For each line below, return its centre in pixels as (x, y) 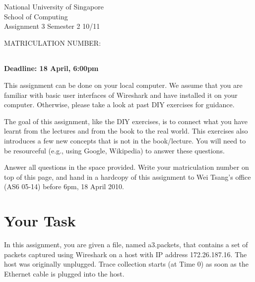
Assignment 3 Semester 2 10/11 (52, 26)
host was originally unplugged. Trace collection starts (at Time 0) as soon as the (126, 264)
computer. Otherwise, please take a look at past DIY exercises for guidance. (119, 105)
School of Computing (36, 16)
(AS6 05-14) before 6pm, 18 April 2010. (64, 186)
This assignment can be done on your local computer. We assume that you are (123, 85)
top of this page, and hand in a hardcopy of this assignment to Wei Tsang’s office (127, 176)
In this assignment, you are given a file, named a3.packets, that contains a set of (126, 245)
